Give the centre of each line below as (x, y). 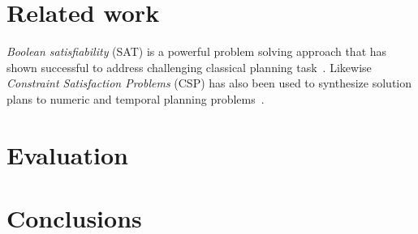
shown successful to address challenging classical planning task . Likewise (189, 67)
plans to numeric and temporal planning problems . (136, 98)
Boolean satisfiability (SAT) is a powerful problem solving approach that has (197, 51)
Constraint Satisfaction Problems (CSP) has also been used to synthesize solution (209, 83)
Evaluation (67, 154)
